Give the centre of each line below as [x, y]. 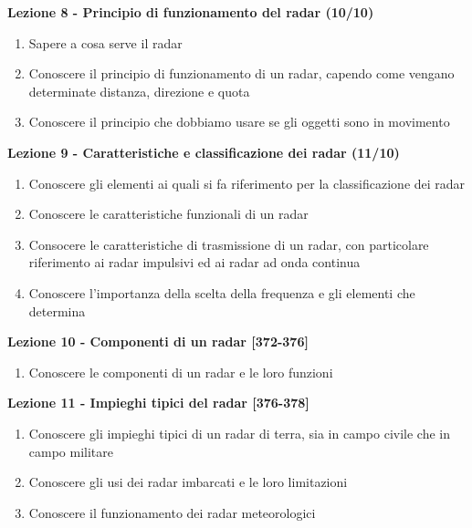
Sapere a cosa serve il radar [105, 42]
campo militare [71, 451]
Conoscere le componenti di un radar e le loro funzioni [181, 372]
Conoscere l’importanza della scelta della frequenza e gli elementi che [222, 292]
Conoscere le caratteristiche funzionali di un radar [168, 214]
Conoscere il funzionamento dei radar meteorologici [172, 512]
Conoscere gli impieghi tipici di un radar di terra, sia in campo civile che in [239, 433]
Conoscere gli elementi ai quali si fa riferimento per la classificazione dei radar [247, 183]
